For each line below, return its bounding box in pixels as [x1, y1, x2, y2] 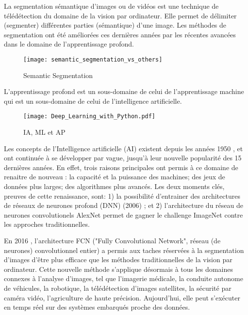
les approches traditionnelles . [4, 219, 90, 229]
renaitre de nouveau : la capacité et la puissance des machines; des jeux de [4, 172, 225, 182]
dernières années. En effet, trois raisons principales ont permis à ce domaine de [4, 162, 238, 172]
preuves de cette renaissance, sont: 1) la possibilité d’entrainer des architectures [4, 190, 240, 201]
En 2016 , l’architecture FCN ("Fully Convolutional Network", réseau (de [4, 236, 221, 245]
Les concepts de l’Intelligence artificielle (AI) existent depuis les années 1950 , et [4, 143, 243, 153]
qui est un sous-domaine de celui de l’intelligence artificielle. [4, 95, 182, 106]
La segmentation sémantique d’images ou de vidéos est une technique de [4, 1, 219, 11]
